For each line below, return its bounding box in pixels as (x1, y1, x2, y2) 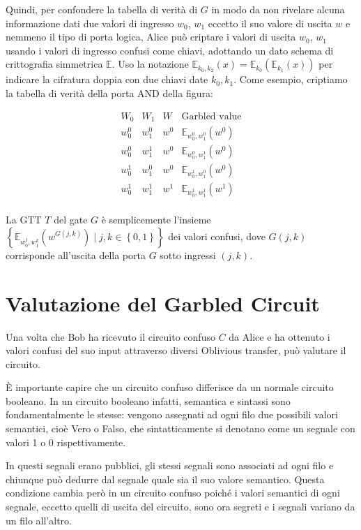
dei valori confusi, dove (168, 228, 266, 243)
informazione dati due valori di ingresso (6, 15, 174, 30)
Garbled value (181, 111, 242, 122)
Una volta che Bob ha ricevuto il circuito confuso (6, 329, 215, 344)
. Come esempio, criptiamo (233, 72, 348, 87)
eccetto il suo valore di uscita (208, 15, 332, 30)
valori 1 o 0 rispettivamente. (6, 434, 126, 449)
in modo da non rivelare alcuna (211, 2, 345, 16)
